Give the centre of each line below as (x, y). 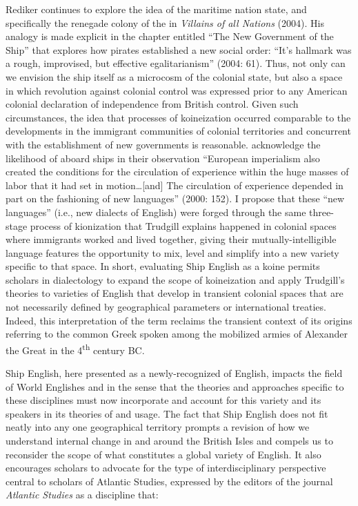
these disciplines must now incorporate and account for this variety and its (163, 400)
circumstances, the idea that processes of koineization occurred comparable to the (178, 117)
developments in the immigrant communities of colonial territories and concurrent (178, 131)
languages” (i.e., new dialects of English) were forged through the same (156, 212)
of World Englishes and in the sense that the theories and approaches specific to (175, 386)
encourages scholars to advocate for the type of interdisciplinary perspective (166, 468)
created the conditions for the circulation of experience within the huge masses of (177, 172)
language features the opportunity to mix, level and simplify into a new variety (172, 252)
